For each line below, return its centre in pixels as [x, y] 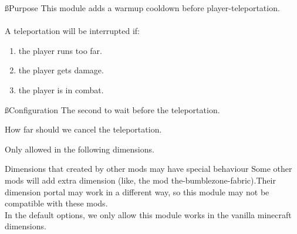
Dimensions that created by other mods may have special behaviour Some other [148, 169]
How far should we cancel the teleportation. [83, 129]
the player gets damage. [61, 70]
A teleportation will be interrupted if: [72, 31]
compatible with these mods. [56, 203]
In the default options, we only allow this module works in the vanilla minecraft [148, 214]
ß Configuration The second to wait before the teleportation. [112, 109]
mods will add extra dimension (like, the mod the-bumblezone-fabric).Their [140, 180]
